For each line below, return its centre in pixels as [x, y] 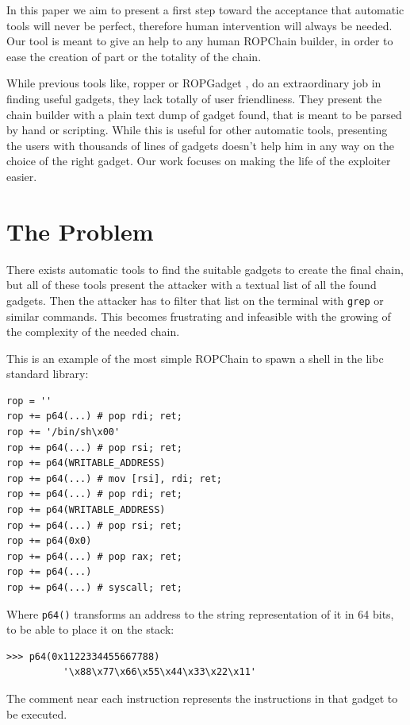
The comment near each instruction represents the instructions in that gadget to [202, 698]
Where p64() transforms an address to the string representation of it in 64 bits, [200, 613]
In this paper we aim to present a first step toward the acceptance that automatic [205, 10]
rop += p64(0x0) [49, 541]
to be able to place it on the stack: [90, 629]
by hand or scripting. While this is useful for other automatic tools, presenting [197, 130]
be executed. [37, 713]
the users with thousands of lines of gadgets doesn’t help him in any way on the [201, 145]
